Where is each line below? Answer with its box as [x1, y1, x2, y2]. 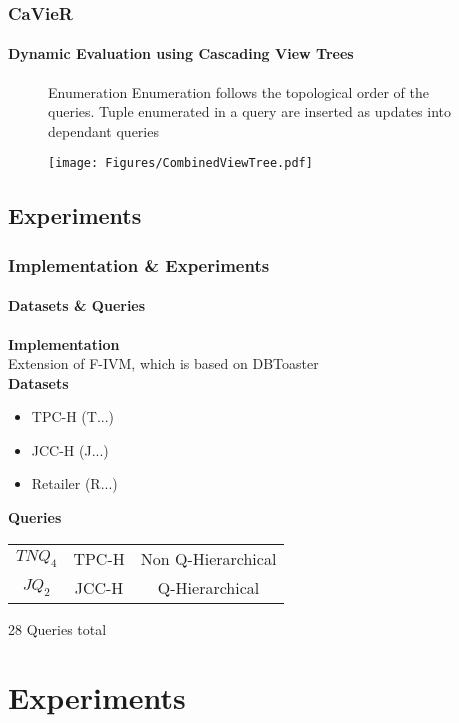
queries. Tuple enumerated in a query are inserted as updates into [48, 101, 452, 122]
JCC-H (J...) [31, 439, 109, 460]
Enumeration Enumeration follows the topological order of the [48, 81, 429, 102]
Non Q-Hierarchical [140, 546, 277, 570]
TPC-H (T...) [31, 406, 115, 427]
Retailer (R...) [31, 473, 118, 494]
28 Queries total [8, 618, 107, 639]
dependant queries [48, 120, 159, 141]
